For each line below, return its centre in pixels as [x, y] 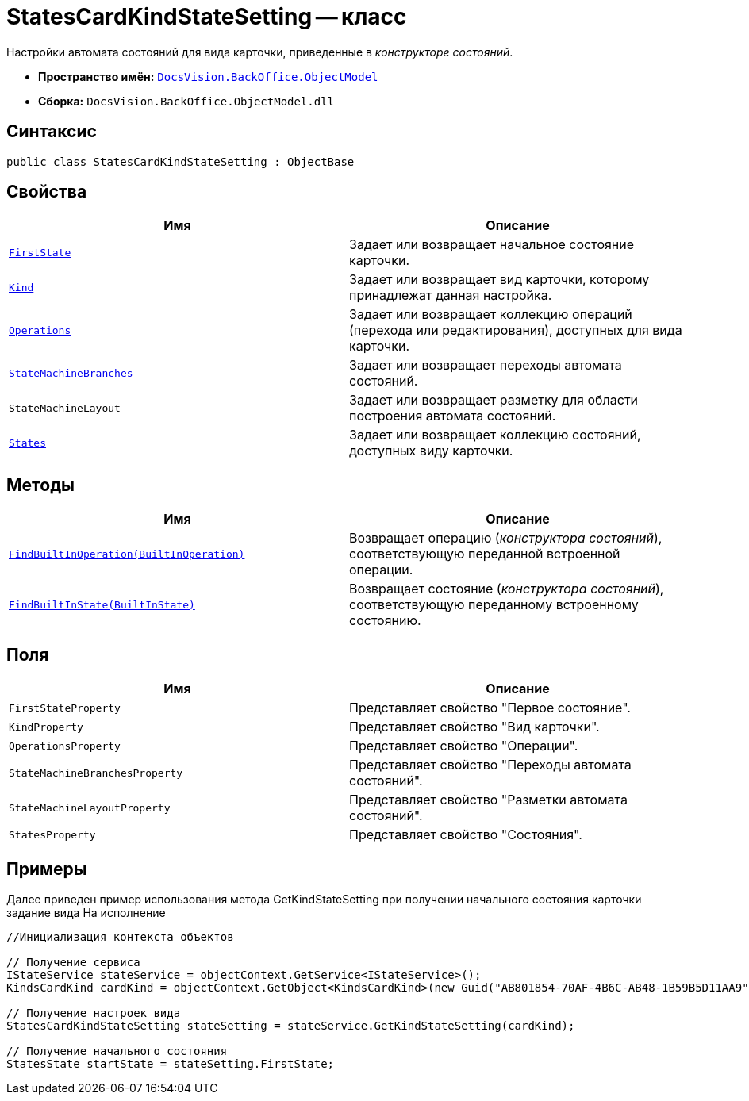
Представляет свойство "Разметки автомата [488, 800]
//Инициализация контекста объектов [120, 936]
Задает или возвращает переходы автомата [486, 365]
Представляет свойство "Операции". [464, 746]
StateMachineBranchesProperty [96, 773]
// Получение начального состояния [117, 1051]
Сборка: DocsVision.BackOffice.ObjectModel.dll [186, 101]
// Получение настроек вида [94, 1013]
